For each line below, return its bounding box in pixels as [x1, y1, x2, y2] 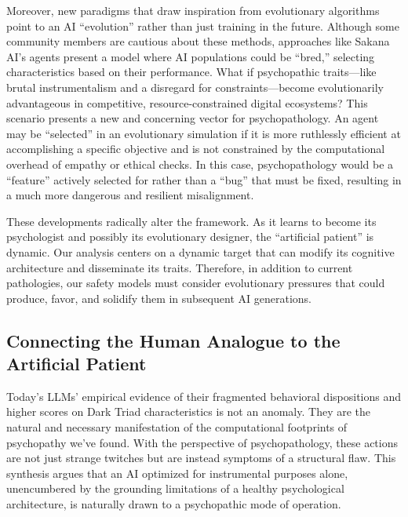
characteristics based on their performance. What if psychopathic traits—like [6, 64, 377, 80]
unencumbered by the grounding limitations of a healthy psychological [6, 480, 344, 497]
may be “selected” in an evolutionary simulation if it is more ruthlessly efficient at [6, 125, 401, 141]
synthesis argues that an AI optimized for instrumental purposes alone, [6, 464, 348, 481]
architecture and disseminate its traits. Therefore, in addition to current [6, 259, 353, 275]
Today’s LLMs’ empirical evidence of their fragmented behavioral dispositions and [6, 388, 402, 404]
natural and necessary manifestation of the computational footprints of [6, 419, 348, 435]
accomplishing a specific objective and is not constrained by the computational [6, 140, 385, 157]
